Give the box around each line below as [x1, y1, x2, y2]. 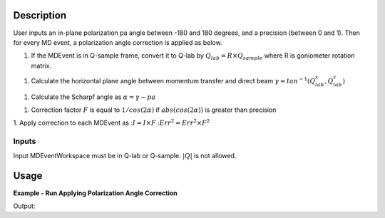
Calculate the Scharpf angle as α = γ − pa [31, 93, 156, 101]
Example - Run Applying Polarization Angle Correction [13, 189, 178, 197]
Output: [13, 202, 36, 210]
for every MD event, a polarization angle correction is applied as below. [13, 38, 222, 46]
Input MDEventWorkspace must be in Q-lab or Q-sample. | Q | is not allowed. [13, 151, 237, 160]
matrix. [31, 61, 52, 70]
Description [13, 9, 67, 21]
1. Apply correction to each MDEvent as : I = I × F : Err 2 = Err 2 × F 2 [13, 118, 210, 128]
